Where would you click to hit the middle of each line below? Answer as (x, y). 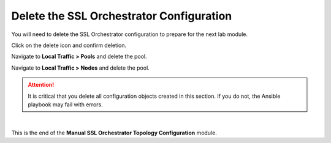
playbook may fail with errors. (66, 105)
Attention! (41, 85)
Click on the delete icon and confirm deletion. (69, 45)
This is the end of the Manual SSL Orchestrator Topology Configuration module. (114, 133)
